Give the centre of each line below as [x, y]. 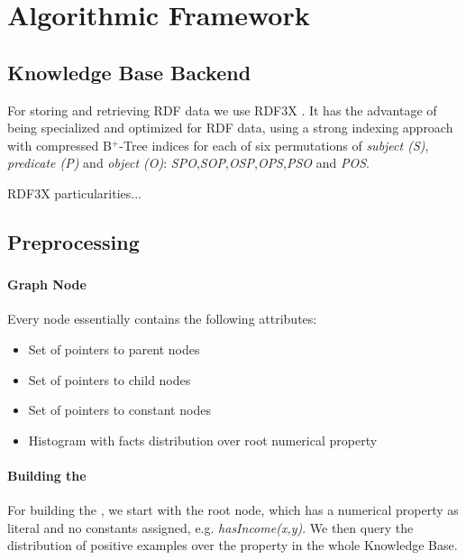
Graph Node [47, 285]
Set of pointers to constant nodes [119, 410]
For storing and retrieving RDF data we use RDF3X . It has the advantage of [222, 110]
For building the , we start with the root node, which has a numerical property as [233, 510]
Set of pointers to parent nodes [114, 349]
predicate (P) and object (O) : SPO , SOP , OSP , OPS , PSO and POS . [188, 163]
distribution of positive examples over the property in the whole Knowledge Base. [233, 545]
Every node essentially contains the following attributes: [162, 319]
